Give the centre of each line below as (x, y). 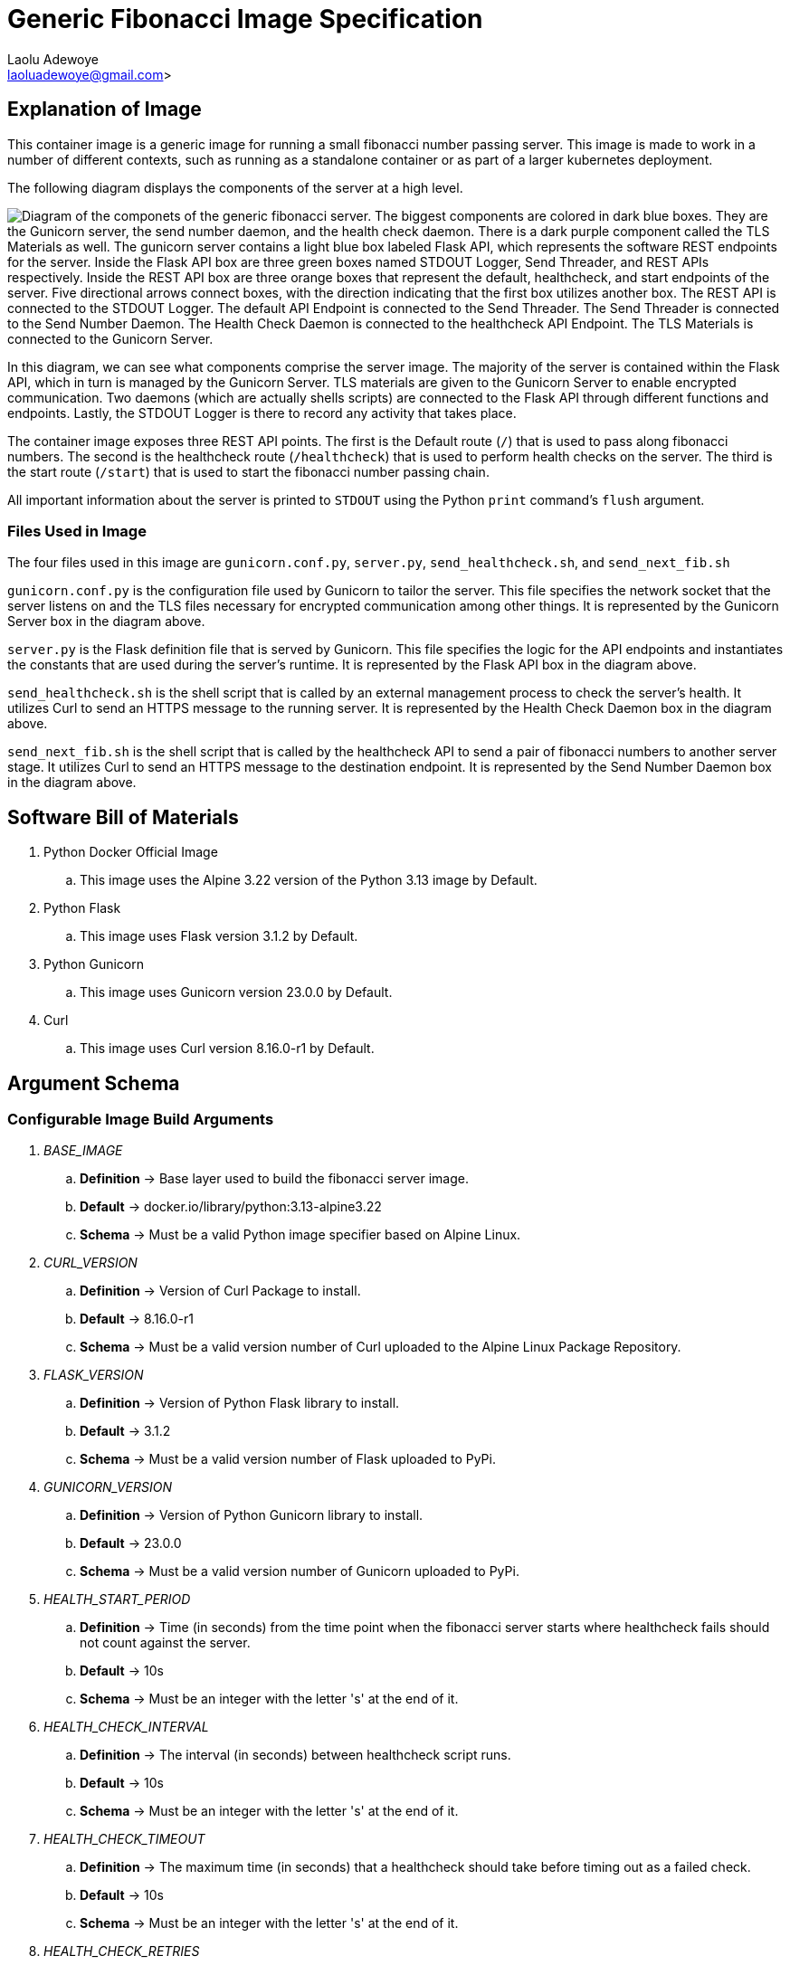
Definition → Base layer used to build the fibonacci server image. (274, 1179)
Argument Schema (94, 1083)
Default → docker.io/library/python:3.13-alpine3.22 (231, 1207)
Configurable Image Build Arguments (141, 1120)
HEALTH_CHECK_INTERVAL (126, 1727)
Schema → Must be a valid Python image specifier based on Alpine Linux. (300, 1235)
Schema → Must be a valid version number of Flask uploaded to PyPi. (288, 1459)
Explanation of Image (105, 109)
